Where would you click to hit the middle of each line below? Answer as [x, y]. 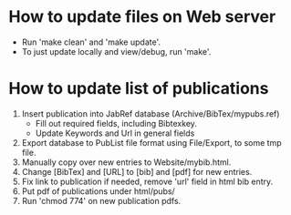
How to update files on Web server [142, 17]
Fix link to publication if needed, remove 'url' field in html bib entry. [147, 181]
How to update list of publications [139, 89]
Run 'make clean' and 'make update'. [91, 42]
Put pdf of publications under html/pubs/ [98, 191]
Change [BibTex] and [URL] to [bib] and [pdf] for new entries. [137, 171]
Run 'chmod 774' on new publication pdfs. [101, 200]
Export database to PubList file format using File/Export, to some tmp [151, 142]
